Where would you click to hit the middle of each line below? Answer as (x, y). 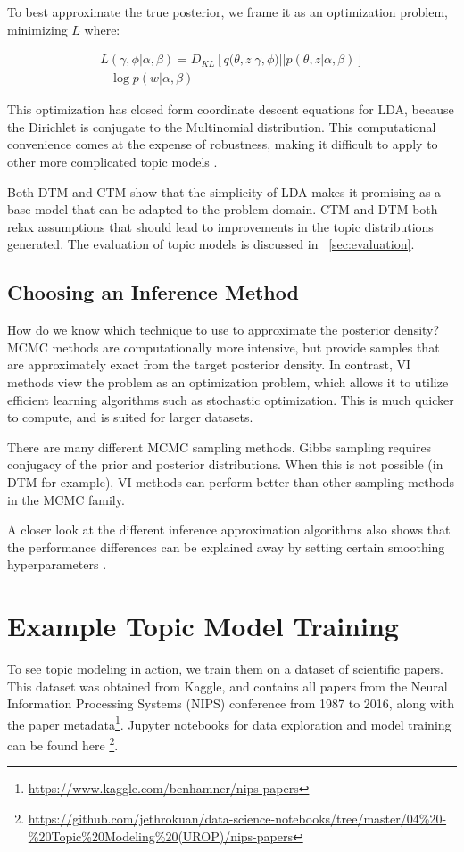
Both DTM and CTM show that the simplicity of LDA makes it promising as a (224, 191)
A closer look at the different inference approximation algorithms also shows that (229, 529)
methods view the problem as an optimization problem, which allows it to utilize (228, 381)
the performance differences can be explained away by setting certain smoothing (226, 546)
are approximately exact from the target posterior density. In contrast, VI (209, 364)
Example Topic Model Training (203, 626)
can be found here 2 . (63, 744)
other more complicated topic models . (112, 162)
